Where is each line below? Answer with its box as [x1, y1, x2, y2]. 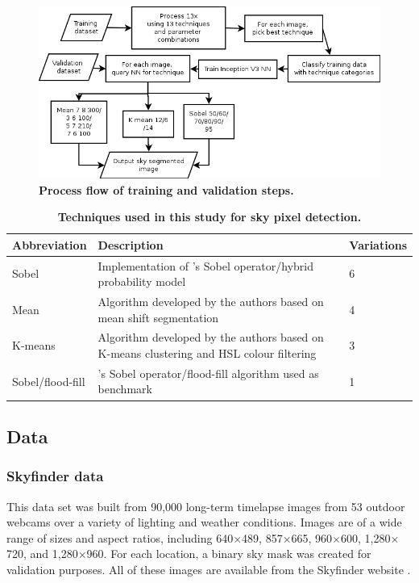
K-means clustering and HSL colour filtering [97, 345, 317, 361]
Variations [349, 236, 407, 253]
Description [97, 236, 164, 253]
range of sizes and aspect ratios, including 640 [6, 529, 234, 546]
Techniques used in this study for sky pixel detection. [57, 208, 362, 225]
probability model [97, 273, 186, 290]
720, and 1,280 [6, 545, 78, 562]
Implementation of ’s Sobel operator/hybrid [97, 257, 314, 274]
